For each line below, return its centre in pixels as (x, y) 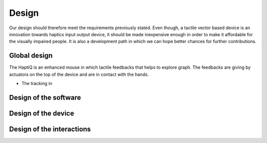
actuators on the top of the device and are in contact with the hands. (79, 74)
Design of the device (42, 113)
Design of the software (45, 97)
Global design (31, 56)
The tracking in (37, 84)
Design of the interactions (50, 129)
